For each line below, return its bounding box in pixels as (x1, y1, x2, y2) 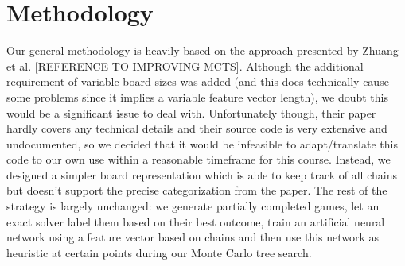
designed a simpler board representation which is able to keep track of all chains (6, 166, 397, 183)
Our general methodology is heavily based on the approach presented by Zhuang (6, 42, 399, 59)
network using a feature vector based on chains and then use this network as (6, 229, 380, 245)
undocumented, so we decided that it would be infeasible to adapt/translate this (6, 135, 398, 152)
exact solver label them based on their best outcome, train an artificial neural (6, 213, 385, 229)
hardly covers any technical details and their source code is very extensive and (6, 120, 387, 137)
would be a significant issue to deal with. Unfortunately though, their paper (6, 104, 376, 121)
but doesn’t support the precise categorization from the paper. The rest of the (6, 182, 387, 199)
